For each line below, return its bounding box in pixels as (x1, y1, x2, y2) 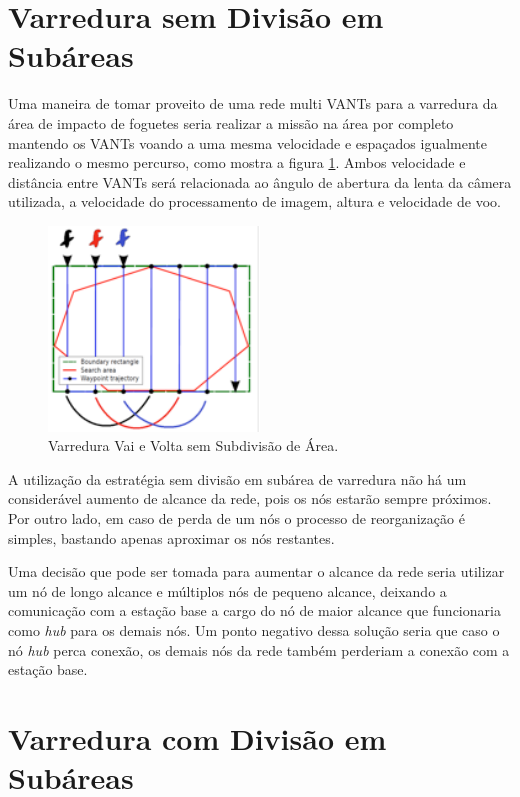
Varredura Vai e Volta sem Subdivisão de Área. (48, 435, 339, 456)
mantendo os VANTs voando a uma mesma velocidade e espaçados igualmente (8, 132, 488, 153)
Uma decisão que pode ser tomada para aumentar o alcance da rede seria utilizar (8, 561, 505, 582)
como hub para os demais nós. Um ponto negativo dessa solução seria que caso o (8, 620, 500, 641)
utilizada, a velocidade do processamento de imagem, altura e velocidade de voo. (8, 191, 501, 212)
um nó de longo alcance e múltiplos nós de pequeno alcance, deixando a (8, 580, 447, 601)
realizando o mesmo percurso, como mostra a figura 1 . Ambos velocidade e (8, 152, 466, 173)
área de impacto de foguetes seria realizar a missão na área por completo (8, 112, 454, 133)
